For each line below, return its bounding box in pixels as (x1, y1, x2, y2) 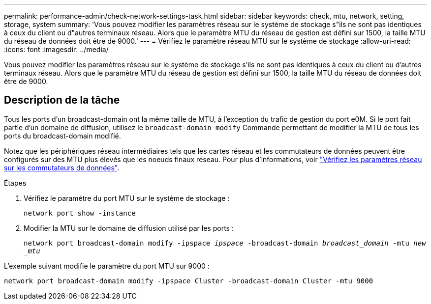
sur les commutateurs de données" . (4, 163, 120, 172)
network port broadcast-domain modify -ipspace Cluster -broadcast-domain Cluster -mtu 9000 (4, 276, 373, 285)
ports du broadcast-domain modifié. (4, 131, 121, 140)
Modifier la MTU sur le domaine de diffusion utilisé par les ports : (24, 223, 234, 232)
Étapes (4, 178, 27, 187)
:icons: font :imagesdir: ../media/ (4, 45, 109, 54)
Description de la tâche (4, 94, 120, 107)
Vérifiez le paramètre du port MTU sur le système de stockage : (24, 193, 230, 202)
